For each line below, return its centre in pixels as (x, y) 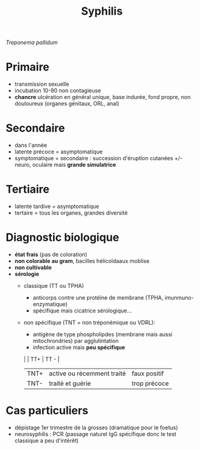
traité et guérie (70, 383)
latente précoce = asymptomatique (59, 152)
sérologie (27, 274)
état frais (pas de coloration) (51, 254)
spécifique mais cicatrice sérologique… (82, 311)
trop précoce (150, 383)
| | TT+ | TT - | (41, 359)
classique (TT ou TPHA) (54, 286)
